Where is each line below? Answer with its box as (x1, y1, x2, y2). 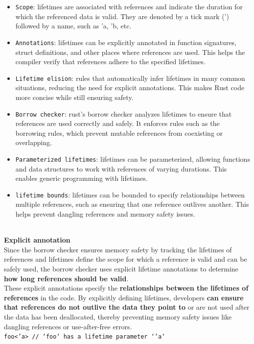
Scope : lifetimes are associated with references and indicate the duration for (15, 1, 243, 11)
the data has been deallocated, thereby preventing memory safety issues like (4, 312, 232, 321)
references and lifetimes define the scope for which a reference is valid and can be (4, 254, 247, 264)
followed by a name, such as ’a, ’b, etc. (15, 21, 132, 31)
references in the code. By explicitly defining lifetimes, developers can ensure (4, 292, 244, 302)
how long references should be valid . (4, 273, 129, 283)
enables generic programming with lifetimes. (15, 173, 148, 183)
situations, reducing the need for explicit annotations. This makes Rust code (15, 82, 245, 93)
